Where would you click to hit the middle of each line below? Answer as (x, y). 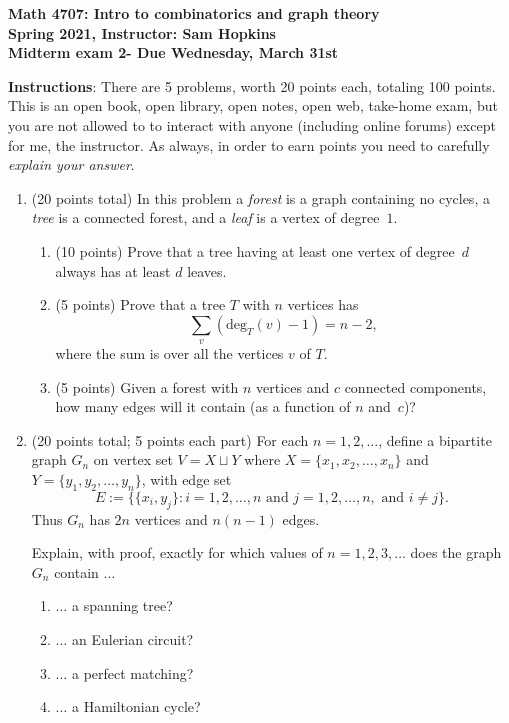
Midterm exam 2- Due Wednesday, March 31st (173, 52)
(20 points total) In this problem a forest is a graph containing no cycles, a (260, 197)
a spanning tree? (122, 605)
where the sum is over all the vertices (169, 353)
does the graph (456, 552)
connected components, (415, 386)
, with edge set (186, 479)
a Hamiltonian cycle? (136, 706)
